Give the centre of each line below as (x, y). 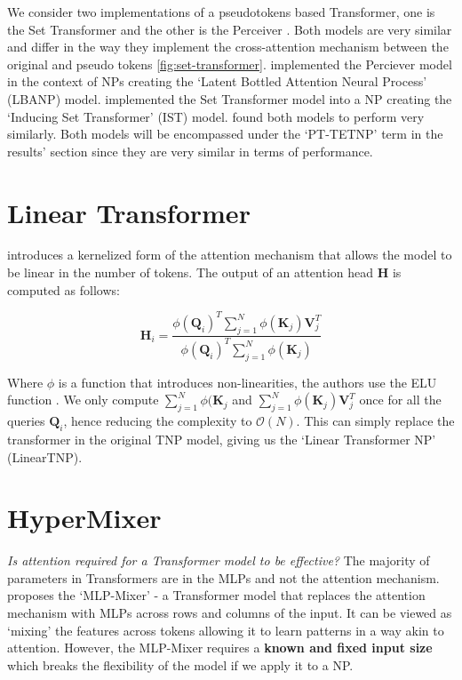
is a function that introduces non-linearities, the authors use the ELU (247, 382)
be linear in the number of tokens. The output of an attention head (191, 272)
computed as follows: (64, 289)
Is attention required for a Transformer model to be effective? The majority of (219, 560)
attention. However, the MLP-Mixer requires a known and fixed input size (220, 648)
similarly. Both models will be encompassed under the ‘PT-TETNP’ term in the (225, 134)
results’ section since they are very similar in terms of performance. (190, 151)
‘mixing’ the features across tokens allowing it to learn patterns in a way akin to (226, 630)
